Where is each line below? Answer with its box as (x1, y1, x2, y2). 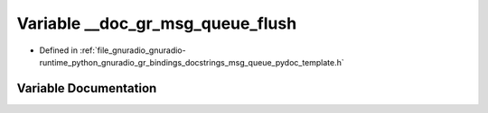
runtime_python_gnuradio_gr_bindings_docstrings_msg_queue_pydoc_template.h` (39, 56, 345, 67)
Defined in (39, 45, 79, 56)
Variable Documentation (16, 81, 157, 96)
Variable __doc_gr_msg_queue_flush (16, 13, 297, 33)
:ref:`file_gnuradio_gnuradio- (80, 45, 186, 56)
